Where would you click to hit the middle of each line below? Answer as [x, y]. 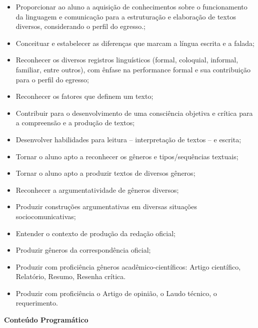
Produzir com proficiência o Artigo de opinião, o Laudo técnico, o [116, 293]
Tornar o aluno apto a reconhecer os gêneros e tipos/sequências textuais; [127, 156]
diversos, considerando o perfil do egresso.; [80, 26]
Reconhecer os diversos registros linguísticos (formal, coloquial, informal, [127, 60]
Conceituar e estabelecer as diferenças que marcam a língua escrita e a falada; [135, 43]
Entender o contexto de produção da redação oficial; [96, 233]
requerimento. [37, 303]
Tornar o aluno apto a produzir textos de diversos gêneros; [105, 173]
